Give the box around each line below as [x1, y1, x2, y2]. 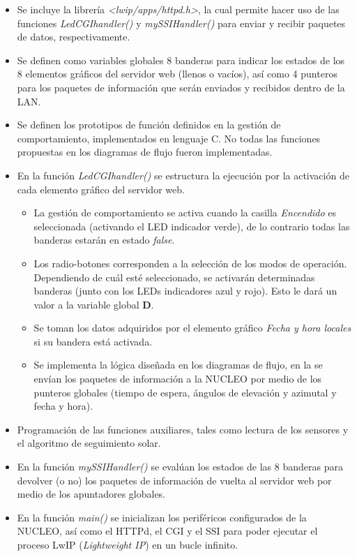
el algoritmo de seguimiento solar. [17, 436, 161, 450]
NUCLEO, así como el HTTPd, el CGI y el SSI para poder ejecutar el [17, 523, 318, 538]
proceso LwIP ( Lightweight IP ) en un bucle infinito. [17, 537, 238, 551]
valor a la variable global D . [33, 297, 154, 311]
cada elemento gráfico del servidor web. [17, 181, 185, 196]
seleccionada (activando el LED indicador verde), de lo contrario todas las [33, 218, 350, 233]
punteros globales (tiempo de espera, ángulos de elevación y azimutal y [33, 385, 337, 399]
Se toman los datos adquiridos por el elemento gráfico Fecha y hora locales [33, 320, 351, 335]
